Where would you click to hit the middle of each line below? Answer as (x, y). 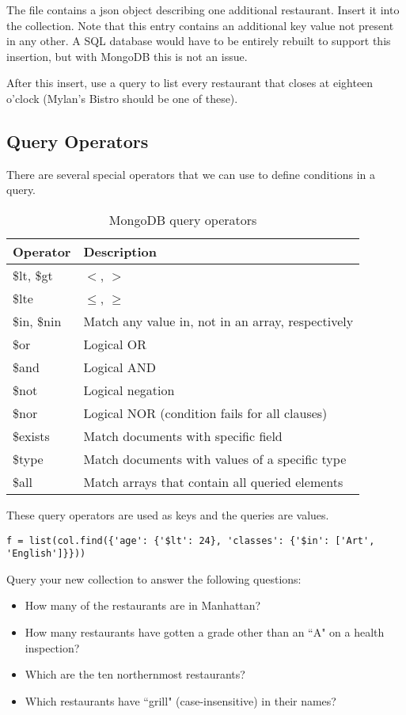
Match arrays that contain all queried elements (213, 481)
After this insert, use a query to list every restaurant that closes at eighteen (190, 83)
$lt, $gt (33, 275)
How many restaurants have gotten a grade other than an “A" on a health (205, 632)
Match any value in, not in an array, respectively (218, 321)
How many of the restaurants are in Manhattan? (143, 605)
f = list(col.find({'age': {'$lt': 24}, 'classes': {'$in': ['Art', (191, 540)
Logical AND (120, 367)
